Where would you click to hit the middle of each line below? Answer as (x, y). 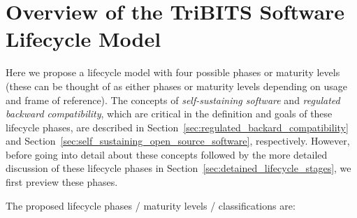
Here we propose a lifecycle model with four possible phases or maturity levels (173, 72)
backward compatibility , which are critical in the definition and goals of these (169, 114)
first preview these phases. (62, 182)
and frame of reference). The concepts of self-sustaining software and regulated (173, 100)
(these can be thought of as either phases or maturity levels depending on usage (177, 86)
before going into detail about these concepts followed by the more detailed (167, 154)
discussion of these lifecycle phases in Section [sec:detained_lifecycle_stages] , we (178, 168)
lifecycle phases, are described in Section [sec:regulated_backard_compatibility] (177, 127)
